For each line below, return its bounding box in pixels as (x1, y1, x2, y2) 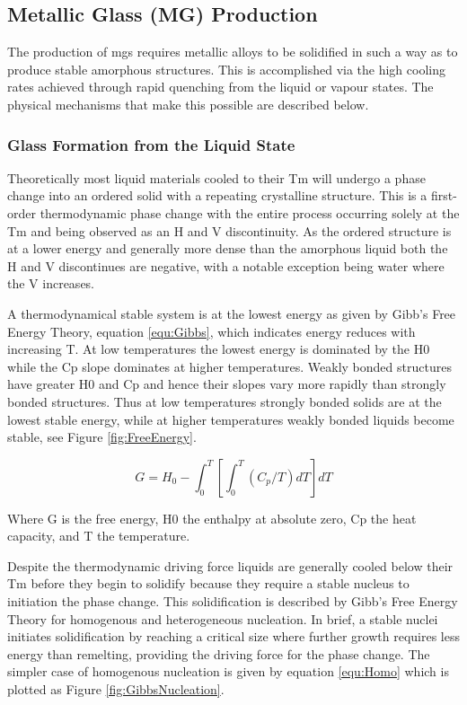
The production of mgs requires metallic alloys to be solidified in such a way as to (7, 42, 458, 61)
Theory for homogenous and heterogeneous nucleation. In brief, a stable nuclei (7, 609, 438, 628)
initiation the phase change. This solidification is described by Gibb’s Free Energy (7, 592, 458, 611)
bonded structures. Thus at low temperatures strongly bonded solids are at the (7, 392, 442, 410)
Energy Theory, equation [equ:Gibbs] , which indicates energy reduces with (7, 322, 416, 340)
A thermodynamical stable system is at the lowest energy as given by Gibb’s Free (7, 304, 456, 322)
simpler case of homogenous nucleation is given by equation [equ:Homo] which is (7, 662, 449, 681)
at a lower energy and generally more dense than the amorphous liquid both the (7, 239, 448, 258)
